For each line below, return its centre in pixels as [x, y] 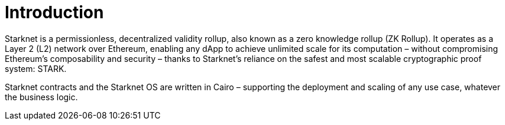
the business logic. [41, 97]
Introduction [54, 12]
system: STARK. [36, 68]
